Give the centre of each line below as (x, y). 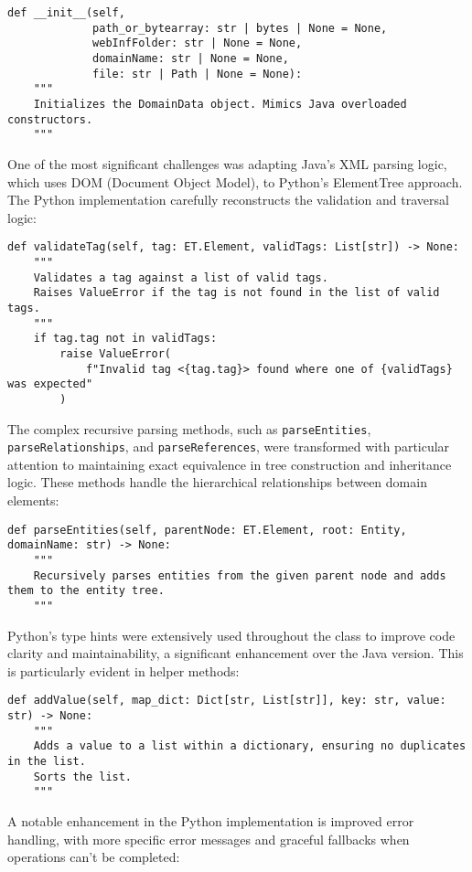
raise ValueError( (115, 353)
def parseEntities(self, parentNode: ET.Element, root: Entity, (207, 530)
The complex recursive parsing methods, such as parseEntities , (189, 428)
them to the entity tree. (86, 591)
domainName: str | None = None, (191, 58)
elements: (33, 500)
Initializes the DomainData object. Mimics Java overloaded (220, 104)
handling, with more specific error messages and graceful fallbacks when (209, 839)
